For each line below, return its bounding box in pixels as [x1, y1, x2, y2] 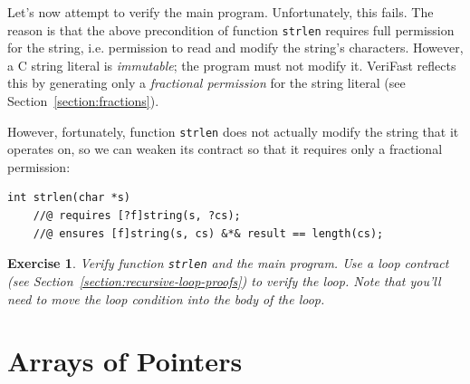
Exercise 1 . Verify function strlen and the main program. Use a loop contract [7, 254, 449, 273]
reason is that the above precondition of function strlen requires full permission [7, 20, 455, 39]
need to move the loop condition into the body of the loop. [7, 289, 325, 308]
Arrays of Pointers [7, 342, 243, 379]
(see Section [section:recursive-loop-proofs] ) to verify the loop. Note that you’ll [7, 271, 441, 290]
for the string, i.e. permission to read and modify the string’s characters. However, [7, 38, 464, 57]
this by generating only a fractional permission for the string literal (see [7, 73, 406, 92]
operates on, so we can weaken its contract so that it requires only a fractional [7, 139, 443, 158]
